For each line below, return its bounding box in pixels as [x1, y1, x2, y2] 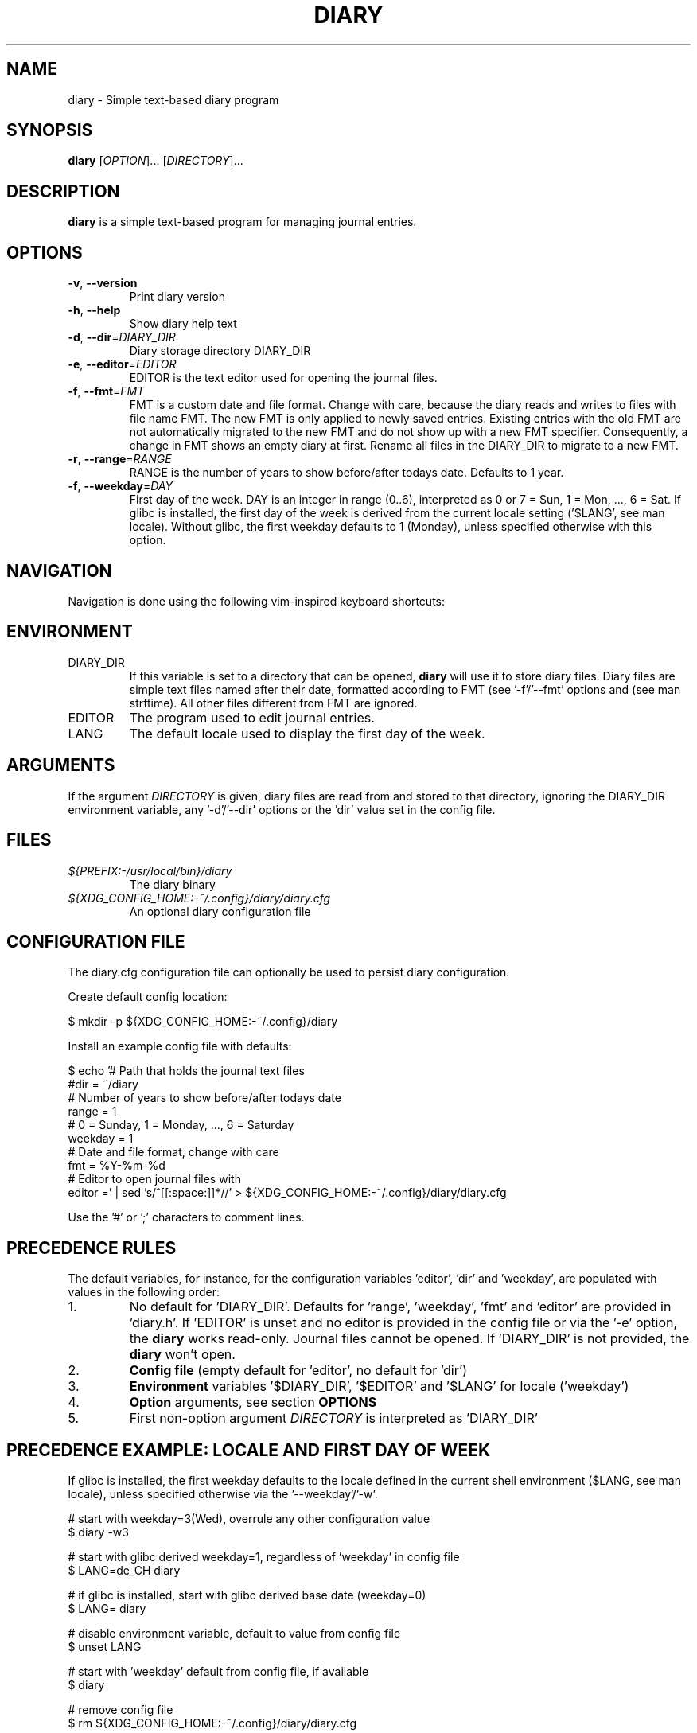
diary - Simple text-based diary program [68, 92, 279, 107]
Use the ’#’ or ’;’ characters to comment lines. [68, 1210, 305, 1225]
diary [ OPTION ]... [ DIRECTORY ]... [68, 154, 243, 168]
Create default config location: [68, 990, 228, 1004]
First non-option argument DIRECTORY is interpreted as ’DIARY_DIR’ [129, 1410, 538, 1427]
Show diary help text [129, 317, 237, 331]
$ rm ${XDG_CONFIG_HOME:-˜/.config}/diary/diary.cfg [68, 1716, 357, 1731]
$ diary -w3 [68, 1525, 129, 1540]
